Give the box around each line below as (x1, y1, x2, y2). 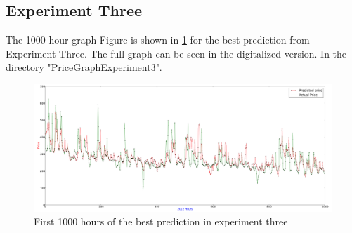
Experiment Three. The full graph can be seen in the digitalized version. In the (6, 46, 347, 60)
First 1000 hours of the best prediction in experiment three (34, 214, 288, 229)
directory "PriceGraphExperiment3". (6, 60, 162, 74)
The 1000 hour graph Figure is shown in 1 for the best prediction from (6, 32, 310, 47)
